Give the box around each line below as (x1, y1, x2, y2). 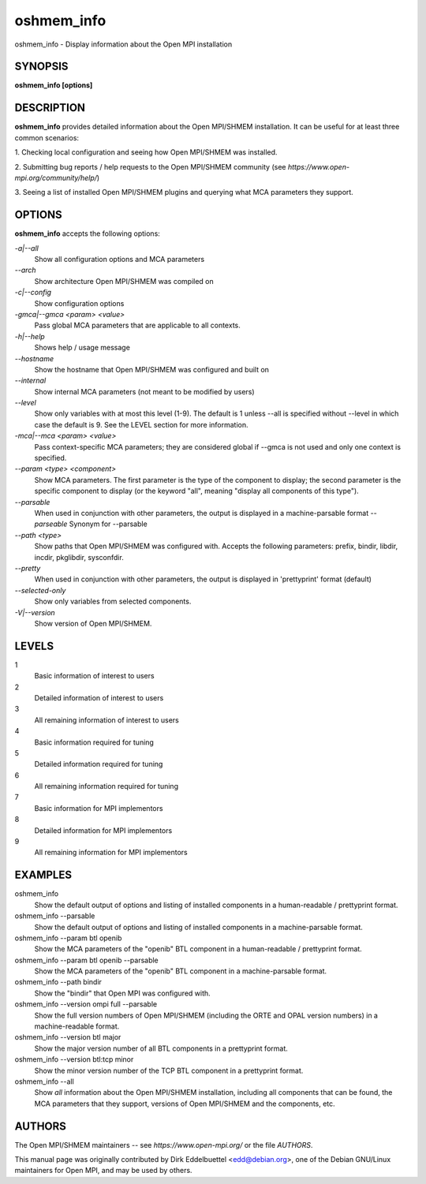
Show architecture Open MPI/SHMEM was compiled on (34, 276, 215, 286)
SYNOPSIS (14, 60, 69, 73)
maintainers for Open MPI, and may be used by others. (14, 1166, 192, 1175)
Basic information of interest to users (34, 671, 155, 681)
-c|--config (14, 288, 51, 297)
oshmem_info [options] (14, 80, 93, 90)
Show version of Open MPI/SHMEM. (34, 618, 152, 628)
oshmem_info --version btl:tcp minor (14, 1055, 134, 1064)
